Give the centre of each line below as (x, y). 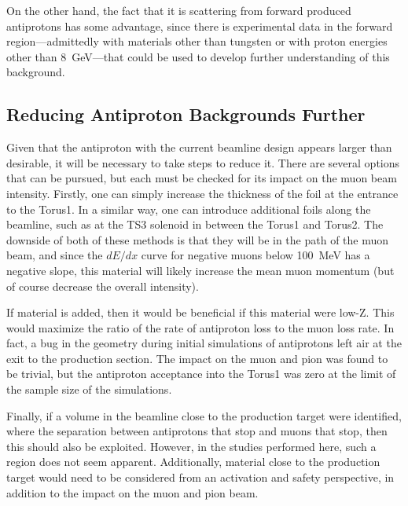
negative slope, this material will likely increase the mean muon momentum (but (200, 270)
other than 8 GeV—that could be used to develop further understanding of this (198, 56)
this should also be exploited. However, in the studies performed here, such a (191, 446)
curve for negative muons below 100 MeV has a (255, 255)
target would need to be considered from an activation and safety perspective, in (200, 477)
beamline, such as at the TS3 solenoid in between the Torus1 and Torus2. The (195, 224)
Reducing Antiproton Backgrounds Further (186, 114)
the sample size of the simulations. (89, 389)
